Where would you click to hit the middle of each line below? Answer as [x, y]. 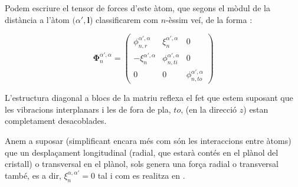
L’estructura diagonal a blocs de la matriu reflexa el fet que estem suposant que [149, 98]
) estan [256, 109]
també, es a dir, [33, 175]
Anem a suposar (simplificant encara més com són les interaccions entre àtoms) [148, 141]
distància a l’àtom [37, 19]
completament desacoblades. [56, 121]
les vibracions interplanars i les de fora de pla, [88, 109]
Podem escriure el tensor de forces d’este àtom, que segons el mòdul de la [137, 8]
